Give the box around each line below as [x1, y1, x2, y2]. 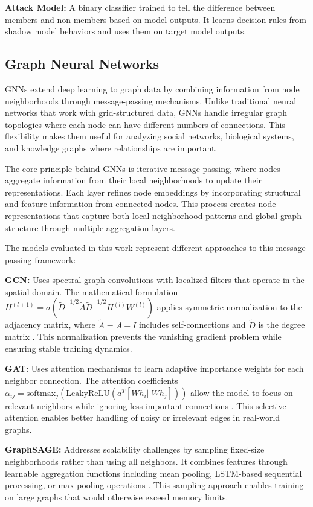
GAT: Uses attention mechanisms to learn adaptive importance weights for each [5, 362, 304, 375]
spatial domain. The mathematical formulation [5, 285, 178, 298]
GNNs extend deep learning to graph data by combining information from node [5, 82, 300, 95]
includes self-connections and [139, 318, 246, 331]
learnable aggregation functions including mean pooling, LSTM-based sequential [5, 467, 302, 479]
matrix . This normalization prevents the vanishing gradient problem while [5, 330, 282, 343]
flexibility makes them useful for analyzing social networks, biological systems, [5, 130, 294, 142]
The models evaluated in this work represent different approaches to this [5, 241, 273, 254]
